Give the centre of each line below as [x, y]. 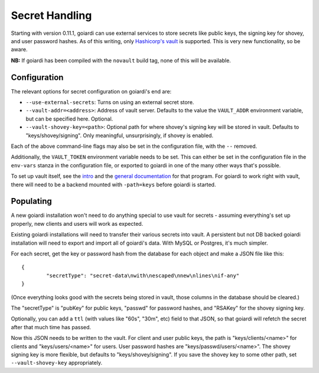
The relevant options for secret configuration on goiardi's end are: [91, 91]
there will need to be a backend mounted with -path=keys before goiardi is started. [113, 184]
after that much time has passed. [51, 327]
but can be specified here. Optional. [69, 119]
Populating [32, 201]
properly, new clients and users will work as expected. [77, 223]
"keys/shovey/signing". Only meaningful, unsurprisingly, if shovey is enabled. [120, 135]
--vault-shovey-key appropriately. [57, 363]
